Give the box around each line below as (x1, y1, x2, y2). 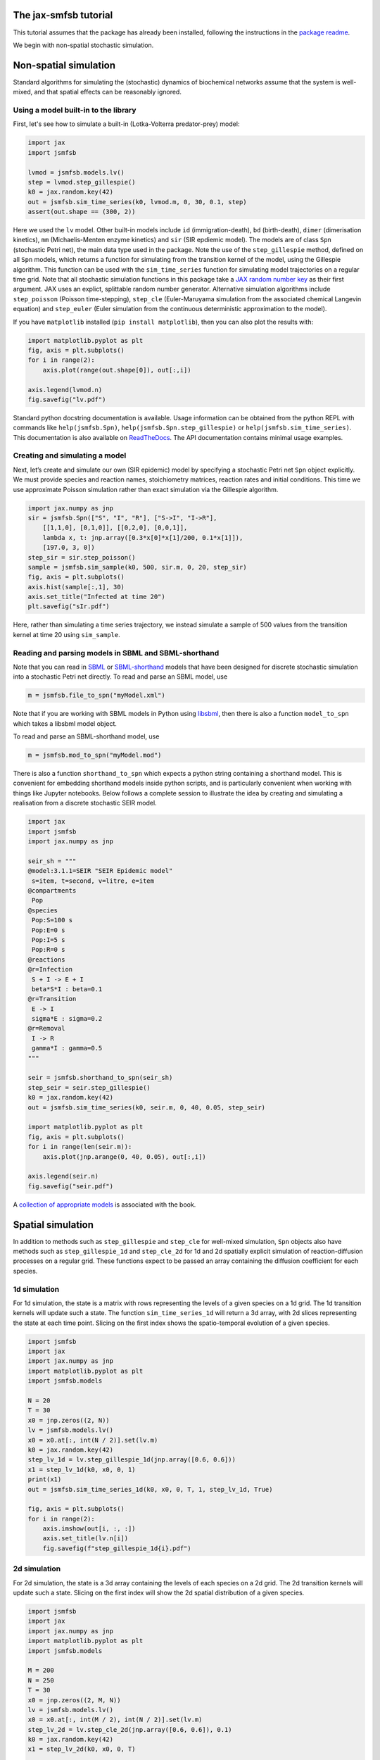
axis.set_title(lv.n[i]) (42, 1535, 129, 1542)
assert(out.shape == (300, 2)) (27, 208, 137, 216)
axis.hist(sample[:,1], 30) (27, 583, 125, 591)
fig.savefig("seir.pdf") (27, 1182, 114, 1190)
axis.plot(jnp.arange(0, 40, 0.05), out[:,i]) (42, 1152, 207, 1161)
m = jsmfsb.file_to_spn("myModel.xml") (27, 691, 165, 700)
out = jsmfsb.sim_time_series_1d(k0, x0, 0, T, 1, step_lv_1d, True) (27, 1485, 273, 1493)
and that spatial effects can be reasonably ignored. (34, 88, 182, 96)
